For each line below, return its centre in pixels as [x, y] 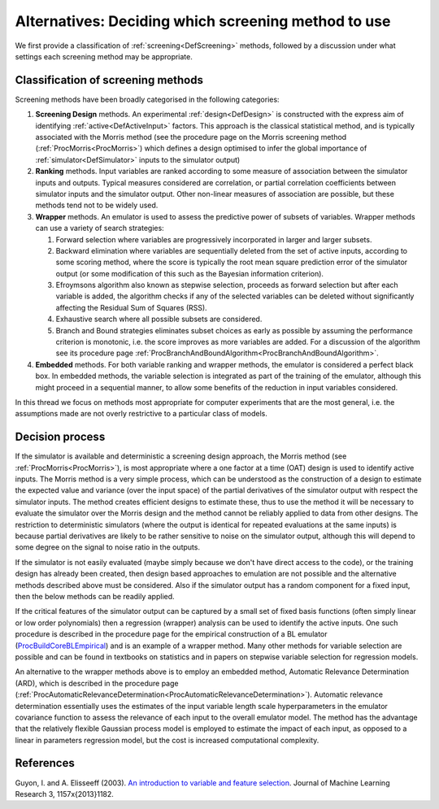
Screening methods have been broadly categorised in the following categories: [147, 99]
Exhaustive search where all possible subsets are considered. [159, 319]
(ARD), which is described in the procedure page [97, 683]
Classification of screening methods [109, 80]
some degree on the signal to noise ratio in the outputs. [108, 547]
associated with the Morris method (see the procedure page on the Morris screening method [191, 137]
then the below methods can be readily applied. [95, 596]
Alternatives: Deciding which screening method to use [203, 21]
